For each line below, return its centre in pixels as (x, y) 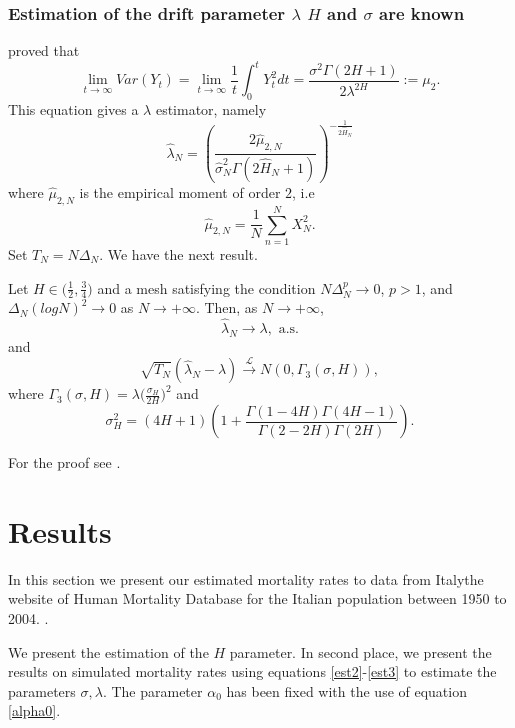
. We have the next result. (178, 253)
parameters (42, 690)
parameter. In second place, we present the (360, 651)
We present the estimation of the (108, 651)
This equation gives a (73, 109)
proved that (44, 50)
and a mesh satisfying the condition (206, 287)
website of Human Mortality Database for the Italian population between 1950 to (257, 598)
